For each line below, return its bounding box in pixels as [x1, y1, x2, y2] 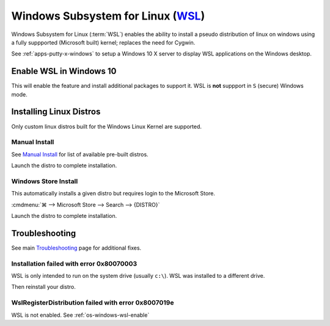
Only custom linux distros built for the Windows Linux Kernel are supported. [11, 123, 202, 130]
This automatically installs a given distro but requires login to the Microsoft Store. [11, 190, 216, 197]
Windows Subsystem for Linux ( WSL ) [11, 9, 205, 23]
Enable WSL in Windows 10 [11, 66, 117, 76]
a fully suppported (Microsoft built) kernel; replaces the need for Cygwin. [11, 38, 196, 46]
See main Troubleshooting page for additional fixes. [11, 244, 142, 252]
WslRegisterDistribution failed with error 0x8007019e [11, 299, 174, 307]
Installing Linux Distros [11, 107, 101, 117]
